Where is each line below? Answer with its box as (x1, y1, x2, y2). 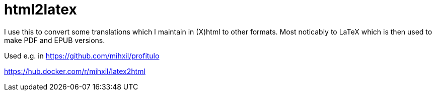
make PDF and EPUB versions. (4, 35, 105, 44)
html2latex (4, 1, 77, 18)
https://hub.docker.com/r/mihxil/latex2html (4, 66, 146, 75)
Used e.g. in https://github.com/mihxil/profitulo (4, 51, 160, 60)
